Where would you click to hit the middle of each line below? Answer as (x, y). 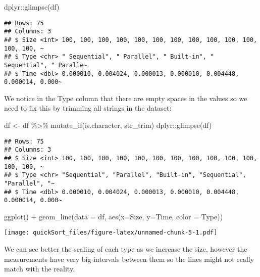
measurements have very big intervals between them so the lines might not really (129, 259)
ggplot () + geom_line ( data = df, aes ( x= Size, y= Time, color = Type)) (114, 216)
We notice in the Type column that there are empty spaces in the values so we (126, 98)
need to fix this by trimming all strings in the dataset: (88, 108)
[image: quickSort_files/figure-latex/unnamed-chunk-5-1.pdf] (111, 233)
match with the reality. (40, 269)
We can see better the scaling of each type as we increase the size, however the (126, 249)
